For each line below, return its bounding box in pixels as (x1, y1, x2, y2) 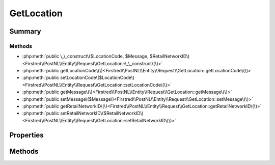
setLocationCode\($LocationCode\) (60, 74, 135, 81)
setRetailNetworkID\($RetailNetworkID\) (60, 110, 144, 117)
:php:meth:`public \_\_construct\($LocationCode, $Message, (22, 53, 149, 60)
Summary (9, 27, 41, 36)
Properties (9, 130, 44, 140)
